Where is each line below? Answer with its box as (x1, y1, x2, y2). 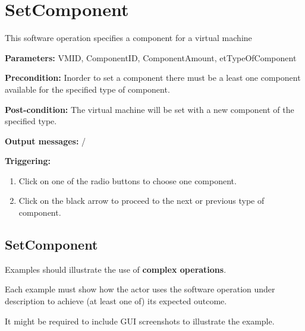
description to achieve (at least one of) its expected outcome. (5, 295, 227, 307)
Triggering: (5, 155, 51, 167)
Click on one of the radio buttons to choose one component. (18, 174, 237, 187)
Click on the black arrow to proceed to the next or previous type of (18, 194, 265, 207)
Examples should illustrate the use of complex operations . (5, 263, 227, 275)
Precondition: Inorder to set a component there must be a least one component (5, 71, 301, 84)
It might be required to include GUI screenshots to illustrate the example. (5, 314, 275, 327)
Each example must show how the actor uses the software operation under (5, 283, 275, 295)
